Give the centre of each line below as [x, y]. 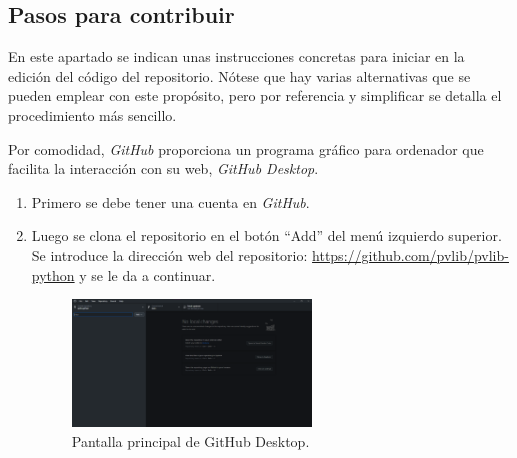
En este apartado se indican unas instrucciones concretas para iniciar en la [236, 56]
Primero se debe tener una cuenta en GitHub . [170, 201]
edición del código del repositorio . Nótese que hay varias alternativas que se [239, 75]
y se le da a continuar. [147, 274]
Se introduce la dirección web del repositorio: [169, 254]
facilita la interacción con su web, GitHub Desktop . [163, 168]
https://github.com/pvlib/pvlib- [410, 254]
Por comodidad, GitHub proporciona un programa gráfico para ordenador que [246, 148]
